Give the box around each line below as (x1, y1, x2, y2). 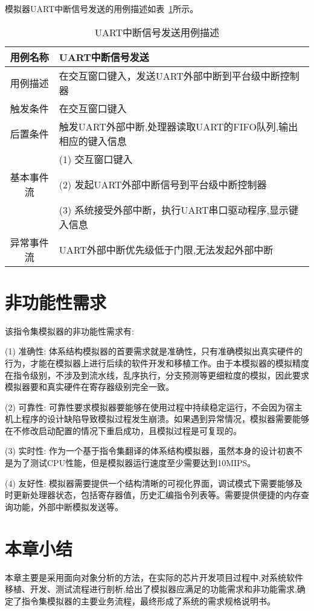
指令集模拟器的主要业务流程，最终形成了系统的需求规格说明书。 (21, 594, 275, 607)
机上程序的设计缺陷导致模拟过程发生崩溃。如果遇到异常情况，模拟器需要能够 (5, 412, 309, 425)
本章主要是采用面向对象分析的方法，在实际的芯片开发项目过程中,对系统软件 (5, 571, 303, 583)
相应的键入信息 (59, 133, 127, 148)
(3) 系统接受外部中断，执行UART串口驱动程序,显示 (59, 202, 289, 217)
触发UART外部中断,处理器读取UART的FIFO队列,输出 (59, 119, 298, 133)
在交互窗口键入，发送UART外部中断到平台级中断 (59, 68, 280, 83)
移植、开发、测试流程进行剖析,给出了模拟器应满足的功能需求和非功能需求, (5, 583, 297, 595)
